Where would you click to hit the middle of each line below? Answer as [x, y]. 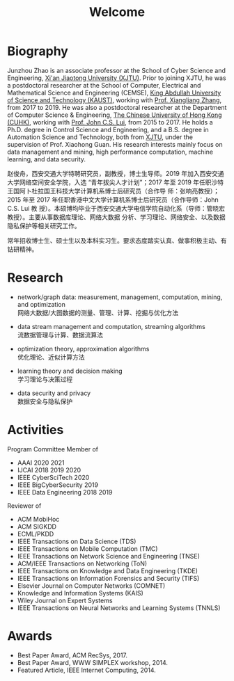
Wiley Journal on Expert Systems [65, 600]
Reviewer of [24, 506]
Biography [38, 51]
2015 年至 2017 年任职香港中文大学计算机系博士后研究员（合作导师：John [113, 200]
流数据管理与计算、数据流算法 [60, 335]
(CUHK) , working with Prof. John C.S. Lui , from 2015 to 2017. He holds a [110, 122]
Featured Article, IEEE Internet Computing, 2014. [87, 670]
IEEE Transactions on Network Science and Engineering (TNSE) [108, 556]
